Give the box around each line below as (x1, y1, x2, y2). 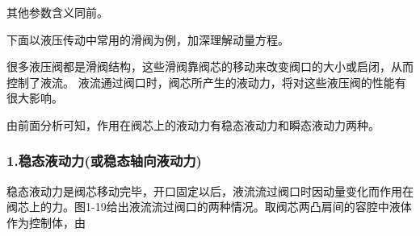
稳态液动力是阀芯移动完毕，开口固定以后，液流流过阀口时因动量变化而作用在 (6, 182, 414, 199)
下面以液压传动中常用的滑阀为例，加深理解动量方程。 (6, 31, 289, 48)
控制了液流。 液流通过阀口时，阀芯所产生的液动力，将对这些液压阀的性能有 (6, 73, 406, 90)
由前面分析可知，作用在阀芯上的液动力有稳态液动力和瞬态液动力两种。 (6, 116, 380, 133)
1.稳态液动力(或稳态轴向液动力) (6, 151, 202, 171)
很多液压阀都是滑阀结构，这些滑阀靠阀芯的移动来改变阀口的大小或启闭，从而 (6, 58, 414, 75)
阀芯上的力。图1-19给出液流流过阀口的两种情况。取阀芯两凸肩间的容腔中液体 (6, 198, 412, 215)
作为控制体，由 (6, 213, 86, 230)
